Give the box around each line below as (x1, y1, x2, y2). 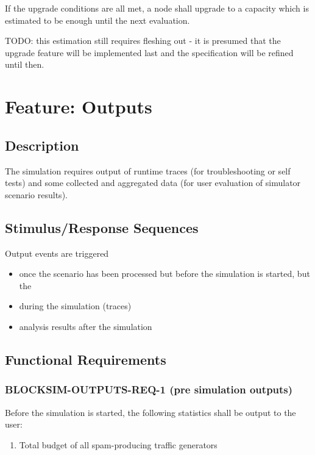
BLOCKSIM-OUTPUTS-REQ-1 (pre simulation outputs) (5, 382, 293, 397)
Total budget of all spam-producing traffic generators (19, 438, 218, 451)
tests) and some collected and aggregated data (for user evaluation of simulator (5, 176, 301, 189)
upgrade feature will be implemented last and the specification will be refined (5, 46, 294, 59)
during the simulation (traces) (19, 299, 132, 312)
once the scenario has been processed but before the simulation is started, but (19, 267, 310, 280)
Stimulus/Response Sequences (5, 218, 199, 237)
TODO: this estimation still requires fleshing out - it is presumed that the (5, 34, 281, 47)
